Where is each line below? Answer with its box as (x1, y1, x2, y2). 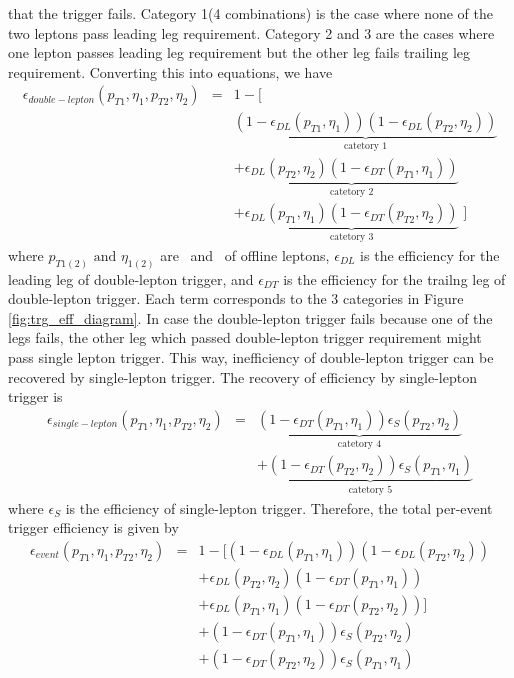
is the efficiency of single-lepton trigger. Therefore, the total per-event (65, 497, 493, 518)
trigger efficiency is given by (8, 517, 179, 538)
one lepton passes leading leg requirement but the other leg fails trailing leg (8, 42, 471, 63)
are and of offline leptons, (160, 244, 330, 265)
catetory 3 (330, 232, 374, 243)
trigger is (8, 386, 63, 407)
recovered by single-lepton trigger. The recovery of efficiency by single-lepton (8, 366, 477, 387)
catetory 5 (348, 485, 393, 496)
